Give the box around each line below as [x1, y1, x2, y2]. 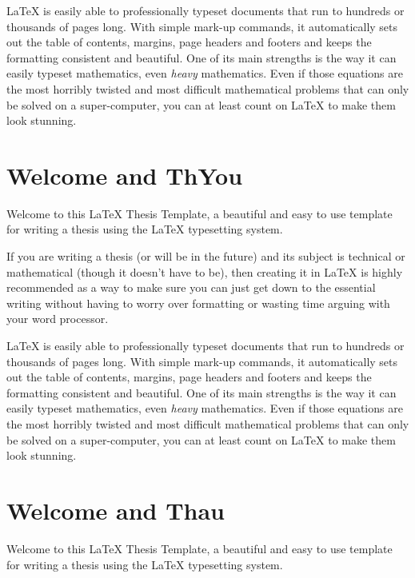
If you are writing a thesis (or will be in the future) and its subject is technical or [6, 248, 405, 265]
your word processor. [6, 310, 109, 327]
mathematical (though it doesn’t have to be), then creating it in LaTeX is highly [6, 263, 403, 280]
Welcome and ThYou [6, 158, 243, 191]
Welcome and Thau [6, 493, 225, 526]
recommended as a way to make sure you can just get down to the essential [6, 279, 376, 296]
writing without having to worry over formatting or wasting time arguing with [6, 294, 390, 311]
